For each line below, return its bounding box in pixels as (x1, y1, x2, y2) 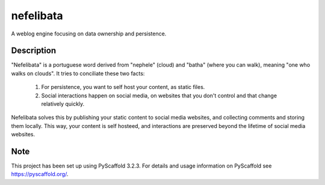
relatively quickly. (41, 100, 85, 108)
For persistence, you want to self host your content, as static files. (41, 83, 205, 91)
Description (11, 46, 57, 56)
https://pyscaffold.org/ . (11, 171, 69, 178)
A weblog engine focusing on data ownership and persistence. (11, 30, 167, 37)
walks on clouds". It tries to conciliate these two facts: (11, 70, 145, 77)
